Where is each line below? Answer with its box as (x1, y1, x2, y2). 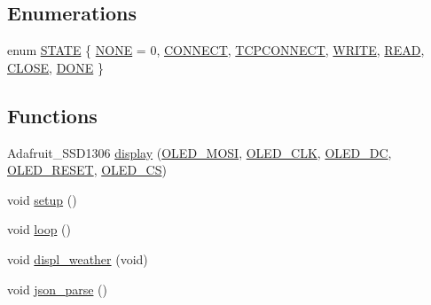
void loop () (7, 220, 71, 239)
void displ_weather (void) (7, 249, 148, 268)
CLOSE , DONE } (7, 58, 104, 76)
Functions (7, 101, 98, 129)
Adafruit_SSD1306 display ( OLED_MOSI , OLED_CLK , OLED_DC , (7, 143, 392, 161)
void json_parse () (7, 279, 107, 298)
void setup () (7, 190, 77, 208)
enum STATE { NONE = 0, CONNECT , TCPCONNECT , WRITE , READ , (7, 41, 425, 59)
